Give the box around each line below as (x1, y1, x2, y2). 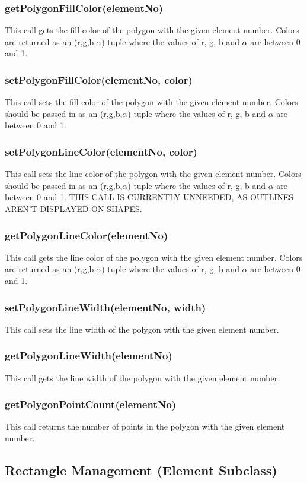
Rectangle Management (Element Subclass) (5, 461, 277, 479)
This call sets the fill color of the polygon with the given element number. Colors (5, 96, 298, 108)
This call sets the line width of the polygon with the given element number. (5, 323, 279, 335)
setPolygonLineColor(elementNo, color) (5, 144, 197, 159)
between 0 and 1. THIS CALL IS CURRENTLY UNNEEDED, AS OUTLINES (5, 191, 294, 203)
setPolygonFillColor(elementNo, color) (5, 72, 193, 87)
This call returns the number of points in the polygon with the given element (5, 420, 285, 433)
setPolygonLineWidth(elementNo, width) (5, 299, 206, 314)
